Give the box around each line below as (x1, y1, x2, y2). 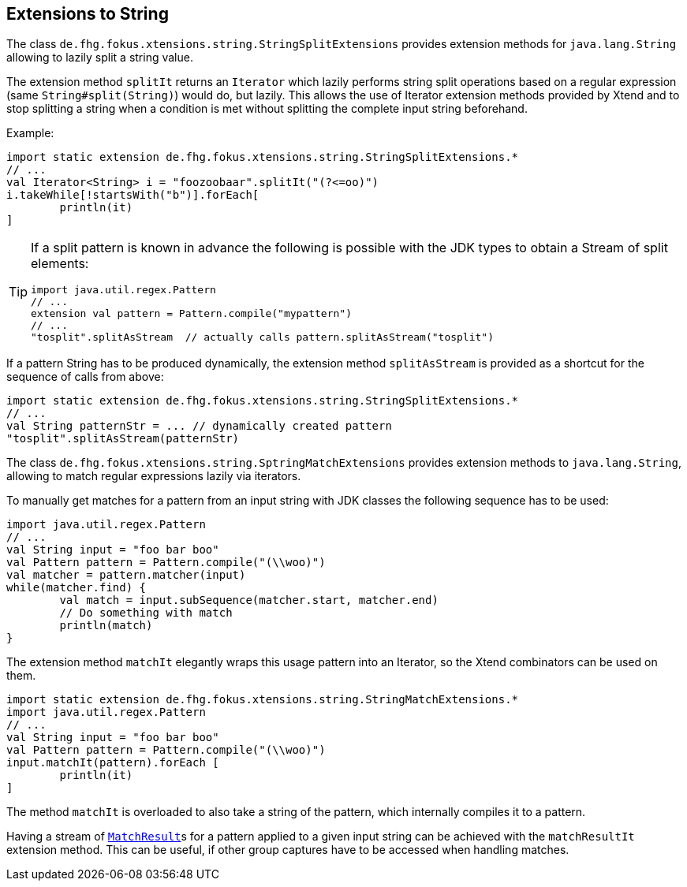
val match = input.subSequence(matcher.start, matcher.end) (59, 594, 439, 607)
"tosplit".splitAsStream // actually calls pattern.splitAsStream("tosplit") (31, 331, 494, 344)
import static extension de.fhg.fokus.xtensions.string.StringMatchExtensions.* (6, 693, 519, 706)
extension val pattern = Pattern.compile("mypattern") (31, 307, 352, 320)
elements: (31, 255, 89, 272)
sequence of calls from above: (6, 370, 164, 384)
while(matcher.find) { (6, 581, 147, 594)
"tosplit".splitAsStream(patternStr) (6, 432, 240, 445)
